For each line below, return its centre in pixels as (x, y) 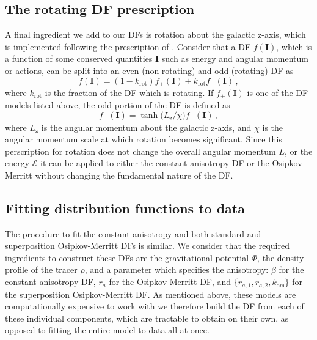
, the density (281, 257)
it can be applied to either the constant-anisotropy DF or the (155, 163)
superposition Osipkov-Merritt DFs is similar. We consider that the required (147, 246)
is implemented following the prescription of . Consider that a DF (128, 46)
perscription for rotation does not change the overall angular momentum (140, 151)
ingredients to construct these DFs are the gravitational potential (127, 257)
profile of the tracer (41, 269)
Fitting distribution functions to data (125, 208)
